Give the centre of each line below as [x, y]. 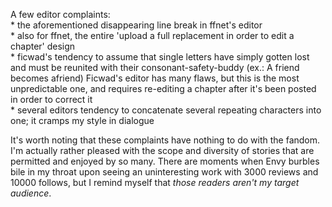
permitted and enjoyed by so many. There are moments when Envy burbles [165, 161]
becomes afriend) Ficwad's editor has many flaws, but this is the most [155, 78]
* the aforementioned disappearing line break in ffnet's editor [136, 25]
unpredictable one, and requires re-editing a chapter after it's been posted [163, 88]
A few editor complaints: [60, 14]
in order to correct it [51, 99]
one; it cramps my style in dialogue [82, 120]
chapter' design [43, 46]
